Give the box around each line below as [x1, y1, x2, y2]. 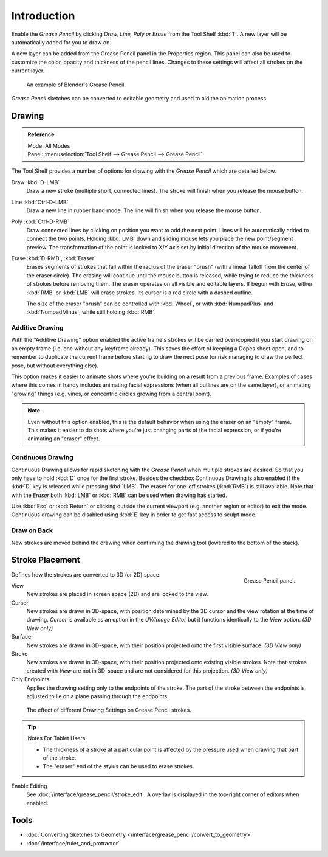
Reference [27, 131, 55, 138]
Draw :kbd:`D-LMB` [11, 178, 60, 186]
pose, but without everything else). [11, 362, 99, 369]
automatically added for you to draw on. [11, 38, 112, 46]
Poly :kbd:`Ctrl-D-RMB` [11, 218, 69, 225]
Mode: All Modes [27, 142, 70, 149]
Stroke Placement [11, 555, 80, 565]
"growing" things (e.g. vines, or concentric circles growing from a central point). [11, 390, 212, 397]
